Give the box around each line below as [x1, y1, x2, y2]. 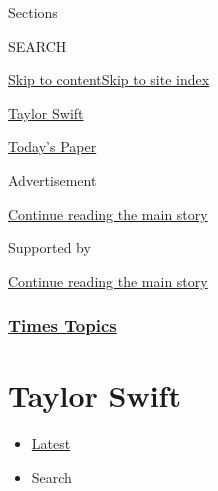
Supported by [8, 237, 91, 258]
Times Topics [8, 313, 117, 338]
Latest [31, 433, 71, 454]
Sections [8, 2, 58, 22]
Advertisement [8, 169, 97, 190]
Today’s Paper [8, 136, 97, 157]
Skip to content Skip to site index [8, 69, 210, 90]
